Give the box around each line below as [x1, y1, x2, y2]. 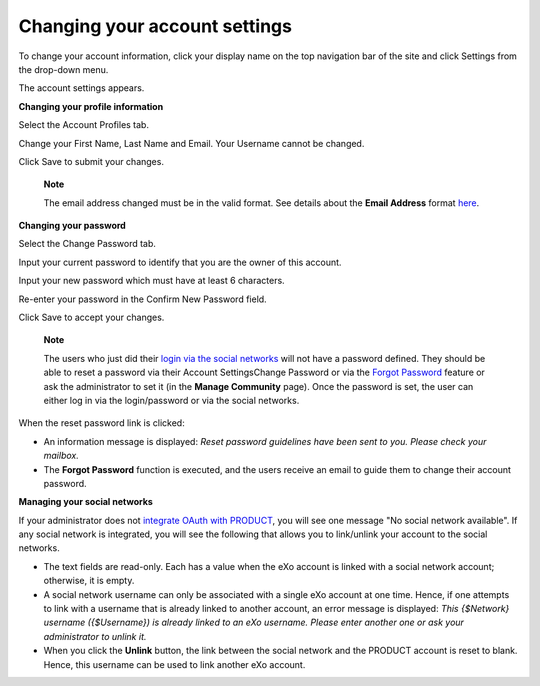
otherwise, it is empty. [43, 575, 135, 587]
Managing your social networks [18, 496, 154, 508]
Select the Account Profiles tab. [18, 119, 150, 131]
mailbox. [43, 450, 79, 462]
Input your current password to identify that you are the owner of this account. [18, 256, 342, 268]
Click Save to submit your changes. [18, 155, 165, 167]
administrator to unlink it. [43, 630, 147, 642]
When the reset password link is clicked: [18, 417, 185, 429]
